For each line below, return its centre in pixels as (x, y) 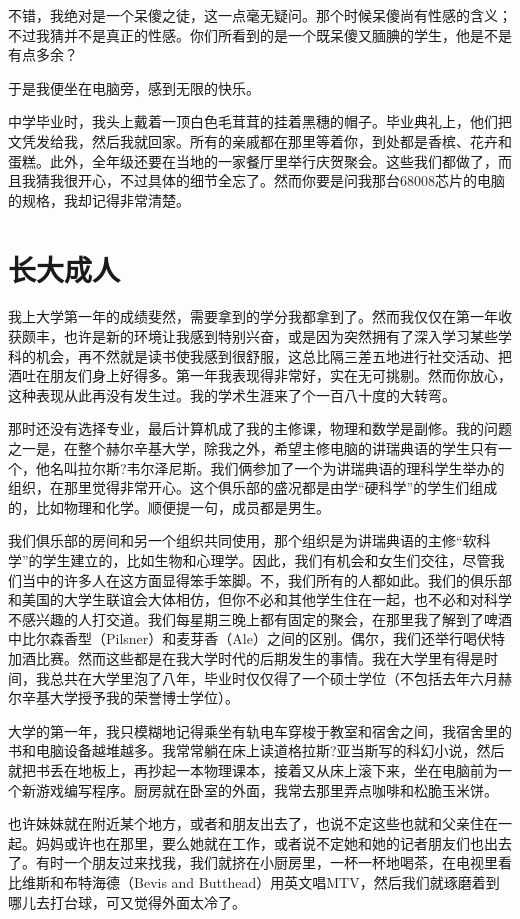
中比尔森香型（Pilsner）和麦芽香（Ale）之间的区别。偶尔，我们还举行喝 (242, 638)
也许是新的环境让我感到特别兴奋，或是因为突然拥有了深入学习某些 (280, 336)
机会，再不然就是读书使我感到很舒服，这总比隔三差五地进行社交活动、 (266, 355)
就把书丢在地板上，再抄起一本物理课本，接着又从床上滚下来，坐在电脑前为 (253, 769)
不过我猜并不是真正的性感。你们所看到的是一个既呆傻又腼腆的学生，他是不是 (260, 34)
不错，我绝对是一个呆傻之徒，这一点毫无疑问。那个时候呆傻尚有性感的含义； (260, 15)
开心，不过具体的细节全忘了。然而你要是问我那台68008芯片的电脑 (291, 180)
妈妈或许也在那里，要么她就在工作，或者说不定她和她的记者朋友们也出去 (273, 842)
